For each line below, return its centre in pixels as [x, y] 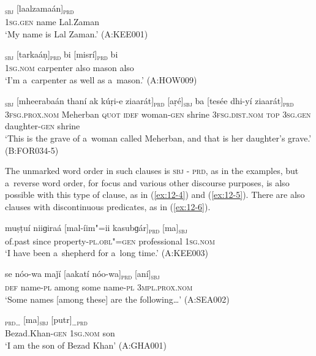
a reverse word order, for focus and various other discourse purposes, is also [147, 182]
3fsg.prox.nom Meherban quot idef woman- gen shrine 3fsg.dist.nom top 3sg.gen [158, 114]
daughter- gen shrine [43, 126]
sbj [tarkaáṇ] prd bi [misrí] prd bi [62, 55]
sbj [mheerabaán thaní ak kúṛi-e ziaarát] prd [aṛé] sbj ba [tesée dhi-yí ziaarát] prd [149, 101]
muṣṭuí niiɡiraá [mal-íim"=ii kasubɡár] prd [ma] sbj [96, 228]
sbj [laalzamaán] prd [39, 9]
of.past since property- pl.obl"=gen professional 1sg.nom [110, 240]
